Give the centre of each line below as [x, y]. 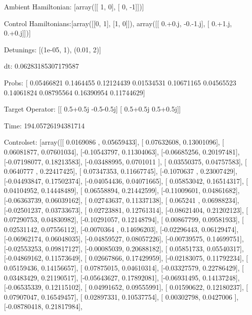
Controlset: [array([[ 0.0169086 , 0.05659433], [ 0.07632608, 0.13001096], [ [114, 142]
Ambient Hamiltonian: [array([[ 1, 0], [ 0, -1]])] [74, 6]
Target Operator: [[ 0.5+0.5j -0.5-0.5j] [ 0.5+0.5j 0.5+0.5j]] [92, 109]
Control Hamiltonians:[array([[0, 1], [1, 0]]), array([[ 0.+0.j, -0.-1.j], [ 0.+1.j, [118, 23]
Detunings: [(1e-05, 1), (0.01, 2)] [53, 49]
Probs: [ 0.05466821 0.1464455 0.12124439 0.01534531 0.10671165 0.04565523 [120, 82]
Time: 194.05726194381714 [44, 125]
